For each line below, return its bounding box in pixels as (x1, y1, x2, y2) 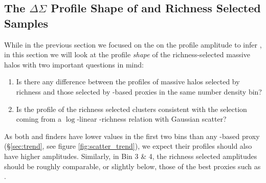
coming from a (16, 113, 62, 124)
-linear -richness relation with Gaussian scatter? (77, 113, 227, 124)
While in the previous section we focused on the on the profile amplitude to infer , (4, 39, 262, 50)
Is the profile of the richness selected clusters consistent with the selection (16, 103, 247, 114)
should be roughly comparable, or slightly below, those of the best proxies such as (4, 161, 261, 171)
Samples (4, 15, 48, 31)
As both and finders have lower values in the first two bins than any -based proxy (4, 130, 260, 141)
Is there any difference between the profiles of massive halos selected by (16, 76, 240, 87)
